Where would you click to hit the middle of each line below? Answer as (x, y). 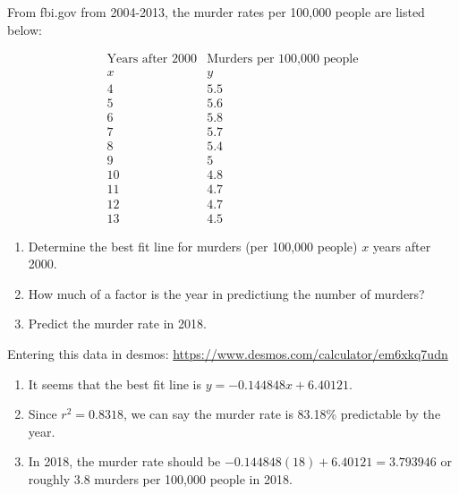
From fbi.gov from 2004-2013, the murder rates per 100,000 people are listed (216, 12)
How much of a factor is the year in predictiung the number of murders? (226, 293)
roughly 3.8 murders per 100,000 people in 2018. (160, 478)
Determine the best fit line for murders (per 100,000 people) (193, 246)
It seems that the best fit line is (115, 383)
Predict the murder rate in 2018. (117, 324)
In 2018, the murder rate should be (124, 461)
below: (25, 29)
